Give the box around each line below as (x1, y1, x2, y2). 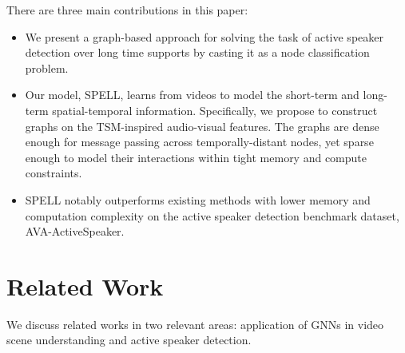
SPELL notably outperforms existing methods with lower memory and (25, 191, 371, 208)
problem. (25, 59, 69, 76)
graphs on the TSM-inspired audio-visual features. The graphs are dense (25, 117, 379, 134)
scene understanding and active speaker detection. (6, 331, 252, 348)
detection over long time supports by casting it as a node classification (25, 44, 370, 61)
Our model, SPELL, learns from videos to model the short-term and (25, 86, 359, 103)
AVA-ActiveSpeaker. (25, 223, 125, 240)
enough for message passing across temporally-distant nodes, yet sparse (25, 133, 374, 150)
